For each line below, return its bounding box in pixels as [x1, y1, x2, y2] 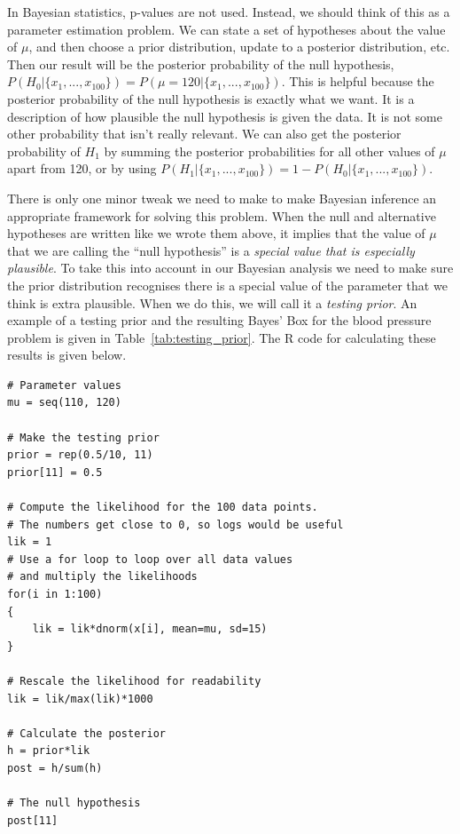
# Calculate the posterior [7, 727, 166, 740]
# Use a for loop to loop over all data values [7, 552, 293, 566]
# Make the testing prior [7, 431, 160, 444]
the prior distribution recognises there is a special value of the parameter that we [7, 275, 448, 294]
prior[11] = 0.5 [7, 465, 103, 479]
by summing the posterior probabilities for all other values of [104, 141, 435, 160]
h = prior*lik [7, 744, 90, 758]
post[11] [7, 814, 58, 827]
